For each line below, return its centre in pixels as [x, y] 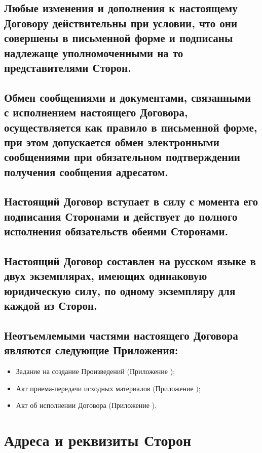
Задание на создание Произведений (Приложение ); [96, 371]
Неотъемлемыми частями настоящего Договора [121, 335]
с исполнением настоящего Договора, [96, 112]
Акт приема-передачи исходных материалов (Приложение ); [108, 388]
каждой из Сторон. [51, 305]
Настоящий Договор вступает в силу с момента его [131, 201]
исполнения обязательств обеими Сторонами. [116, 231]
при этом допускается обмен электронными [112, 141]
